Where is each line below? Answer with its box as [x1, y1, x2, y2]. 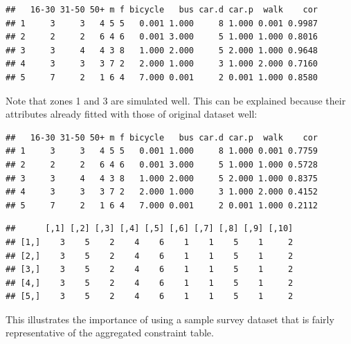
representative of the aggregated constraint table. [6, 325, 214, 340]
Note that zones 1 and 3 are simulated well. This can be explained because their [6, 93, 346, 107]
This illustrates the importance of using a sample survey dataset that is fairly [6, 311, 334, 326]
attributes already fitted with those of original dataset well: [6, 107, 258, 121]
